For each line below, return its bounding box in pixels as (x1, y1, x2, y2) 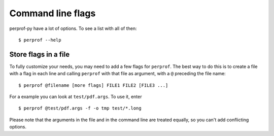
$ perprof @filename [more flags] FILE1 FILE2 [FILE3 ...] (18, 82, 168, 88)
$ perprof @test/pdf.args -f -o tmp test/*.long (18, 106, 142, 111)
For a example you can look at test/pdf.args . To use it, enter (9, 94, 142, 100)
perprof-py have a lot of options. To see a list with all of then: (9, 25, 137, 31)
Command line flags (9, 8, 96, 19)
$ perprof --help (18, 37, 61, 43)
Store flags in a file (9, 50, 70, 58)
